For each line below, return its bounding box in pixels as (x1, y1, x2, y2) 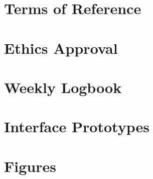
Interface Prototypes (4, 116, 149, 137)
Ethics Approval (4, 37, 118, 58)
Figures (4, 155, 56, 176)
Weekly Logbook (4, 76, 122, 97)
